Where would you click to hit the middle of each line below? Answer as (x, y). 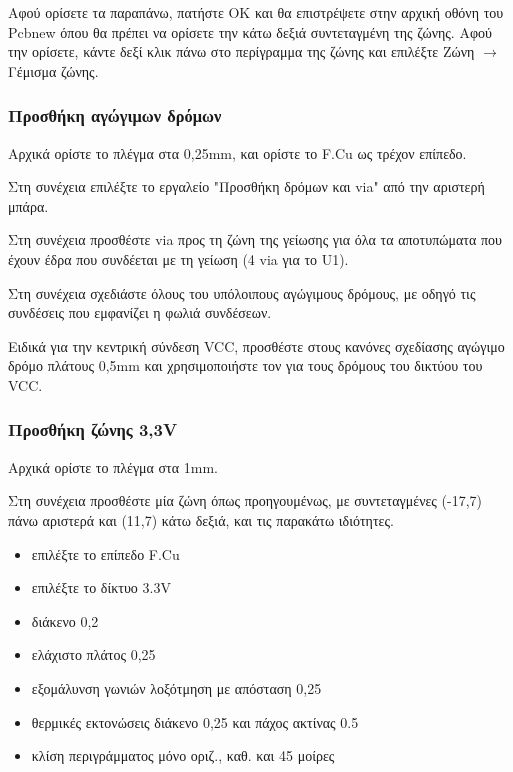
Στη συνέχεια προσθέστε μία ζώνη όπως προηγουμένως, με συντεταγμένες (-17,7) (245, 500)
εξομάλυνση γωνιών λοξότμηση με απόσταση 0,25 (176, 687)
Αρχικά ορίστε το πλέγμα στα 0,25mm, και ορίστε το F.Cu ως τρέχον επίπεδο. (237, 152)
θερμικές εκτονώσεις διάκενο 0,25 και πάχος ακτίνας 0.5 (195, 721)
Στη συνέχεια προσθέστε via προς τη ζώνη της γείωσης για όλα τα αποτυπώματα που (255, 239)
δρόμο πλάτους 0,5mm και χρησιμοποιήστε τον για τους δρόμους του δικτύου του (245, 365)
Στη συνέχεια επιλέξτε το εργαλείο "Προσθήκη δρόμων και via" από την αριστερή (246, 186)
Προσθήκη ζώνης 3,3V (93, 429)
